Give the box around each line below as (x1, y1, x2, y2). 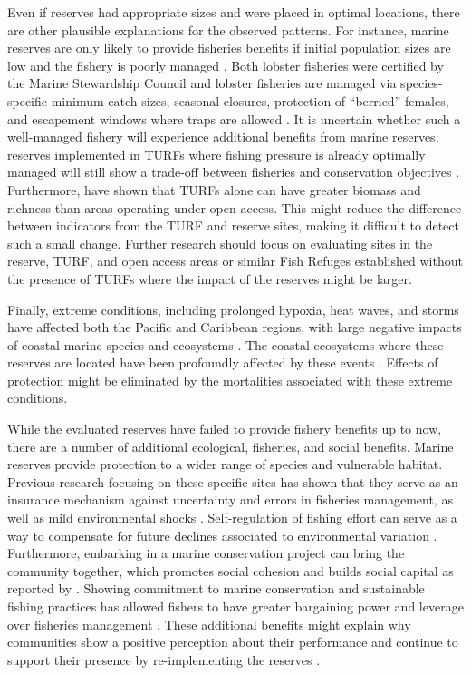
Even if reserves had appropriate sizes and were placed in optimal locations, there (7, 3, 460, 21)
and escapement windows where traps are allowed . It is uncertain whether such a (7, 109, 461, 128)
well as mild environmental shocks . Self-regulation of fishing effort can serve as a (7, 508, 457, 527)
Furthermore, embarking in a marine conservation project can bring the (7, 543, 405, 562)
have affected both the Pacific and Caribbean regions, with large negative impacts (7, 318, 462, 337)
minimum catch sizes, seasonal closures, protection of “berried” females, (51, 91, 449, 110)
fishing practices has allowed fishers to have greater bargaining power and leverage (7, 597, 464, 615)
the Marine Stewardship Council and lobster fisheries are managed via (7, 73, 397, 93)
